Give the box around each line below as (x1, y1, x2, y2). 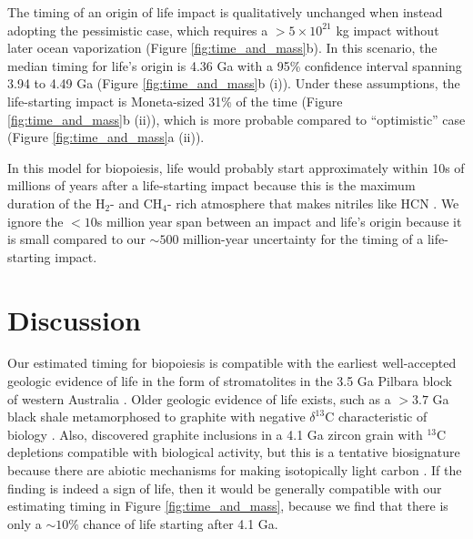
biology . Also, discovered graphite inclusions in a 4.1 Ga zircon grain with (7, 424, 423, 443)
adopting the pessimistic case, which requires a (7, 20, 268, 39)
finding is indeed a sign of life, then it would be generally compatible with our (7, 478, 442, 497)
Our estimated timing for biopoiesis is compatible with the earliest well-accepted (7, 353, 457, 372)
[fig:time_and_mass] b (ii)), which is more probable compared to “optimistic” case (7, 109, 466, 128)
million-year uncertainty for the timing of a (183, 229, 424, 249)
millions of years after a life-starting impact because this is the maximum (7, 176, 416, 195)
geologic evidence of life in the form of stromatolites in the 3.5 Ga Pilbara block (7, 371, 453, 391)
